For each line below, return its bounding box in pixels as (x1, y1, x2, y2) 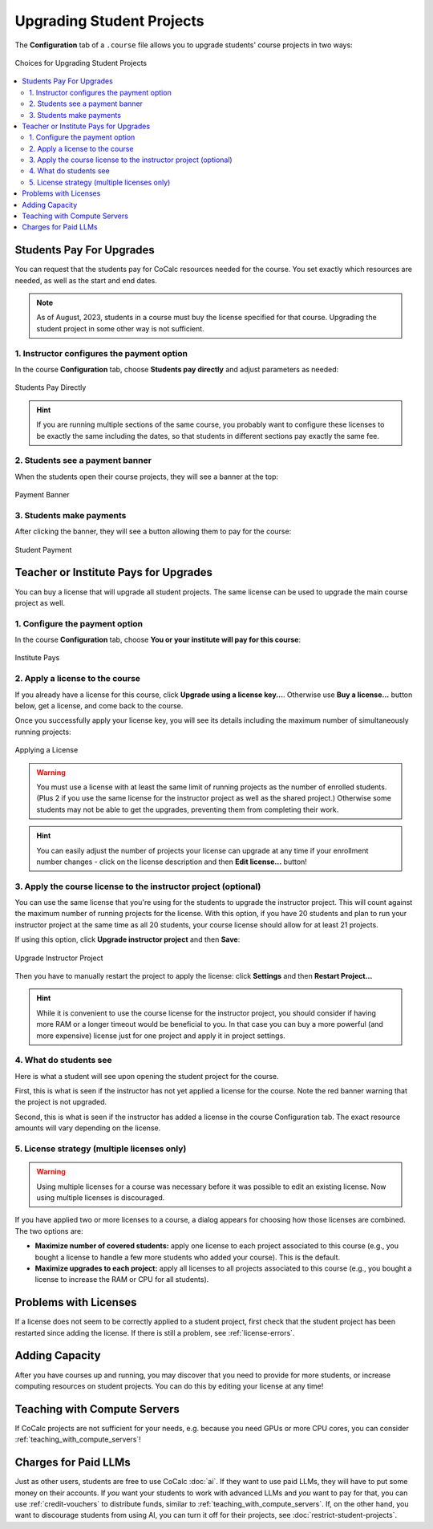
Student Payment (14, 545, 72, 554)
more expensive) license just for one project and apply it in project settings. (36, 1031, 286, 1040)
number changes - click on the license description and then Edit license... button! (36, 857, 308, 866)
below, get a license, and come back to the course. (14, 701, 184, 710)
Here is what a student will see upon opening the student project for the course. (14, 1071, 280, 1081)
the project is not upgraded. (14, 1097, 107, 1107)
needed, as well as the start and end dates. (14, 275, 158, 285)
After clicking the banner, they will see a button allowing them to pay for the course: (14, 526, 292, 537)
